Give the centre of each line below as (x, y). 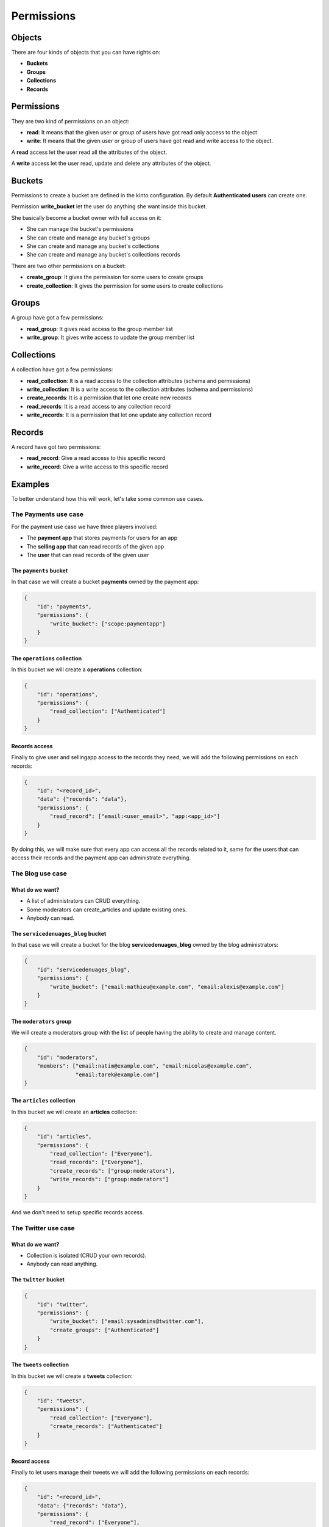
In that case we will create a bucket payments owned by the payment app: (105, 582)
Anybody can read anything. (62, 1264)
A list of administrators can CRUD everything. (83, 901)
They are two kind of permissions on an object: (70, 121)
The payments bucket (40, 570)
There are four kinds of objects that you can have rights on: (86, 53)
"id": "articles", (64, 1137)
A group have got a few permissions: (57, 318)
